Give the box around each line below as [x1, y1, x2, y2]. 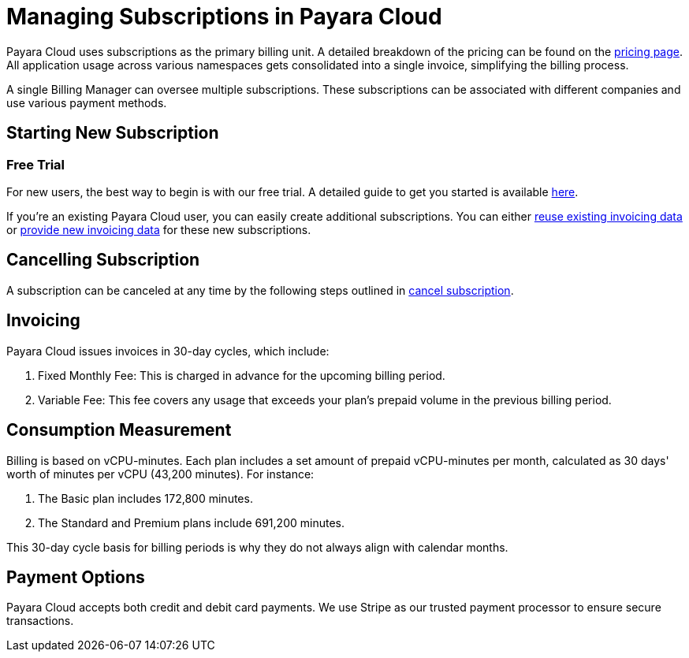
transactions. [6, 614, 74, 628]
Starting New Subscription [6, 123, 219, 143]
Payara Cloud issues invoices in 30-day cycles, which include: [6, 344, 330, 358]
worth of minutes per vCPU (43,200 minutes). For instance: [6, 467, 315, 481]
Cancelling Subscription [6, 250, 200, 270]
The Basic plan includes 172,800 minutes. [38, 491, 253, 505]
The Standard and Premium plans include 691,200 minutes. [38, 515, 344, 530]
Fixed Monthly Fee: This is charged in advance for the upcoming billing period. [38, 368, 445, 382]
